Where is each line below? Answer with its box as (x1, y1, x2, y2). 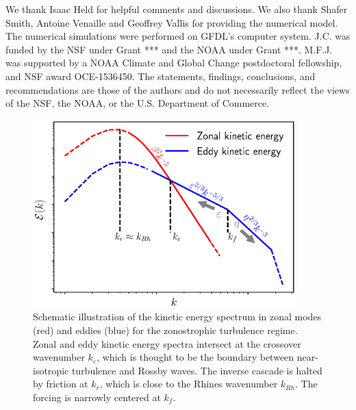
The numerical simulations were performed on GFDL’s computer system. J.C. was (5, 29, 351, 43)
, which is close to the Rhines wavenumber (99, 376, 278, 391)
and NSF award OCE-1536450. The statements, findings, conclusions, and (5, 68, 316, 83)
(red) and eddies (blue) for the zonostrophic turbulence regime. (33, 322, 298, 337)
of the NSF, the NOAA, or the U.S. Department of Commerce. (5, 96, 270, 110)
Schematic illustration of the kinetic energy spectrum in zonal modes (33, 309, 322, 324)
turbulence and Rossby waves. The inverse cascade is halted (71, 363, 322, 377)
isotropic (33, 363, 69, 377)
